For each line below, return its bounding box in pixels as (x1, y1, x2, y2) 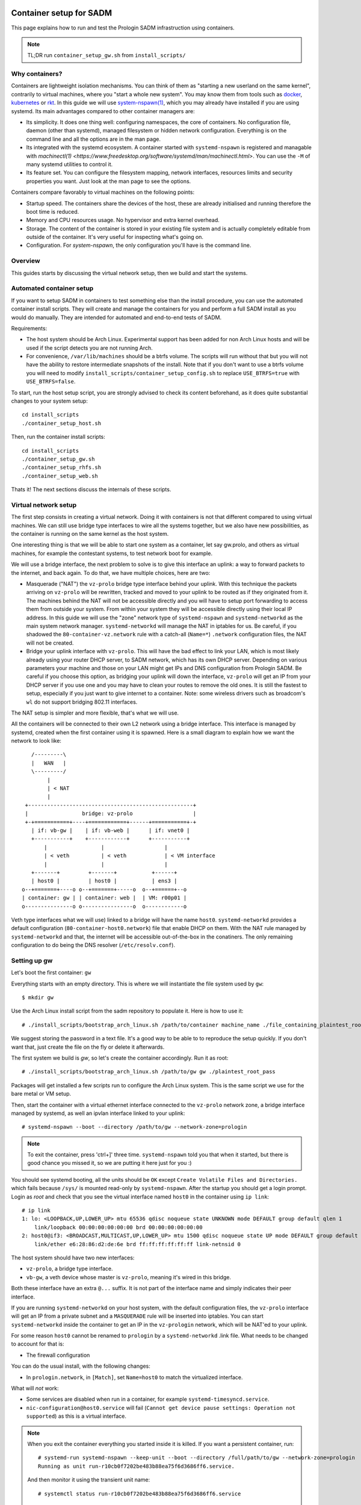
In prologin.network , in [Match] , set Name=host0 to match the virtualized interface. (26, 1373, 243, 1381)
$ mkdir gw (22, 994, 54, 1001)
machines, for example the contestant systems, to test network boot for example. (11, 550, 213, 557)
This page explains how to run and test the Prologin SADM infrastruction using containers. (11, 24, 235, 31)
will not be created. (26, 639, 74, 647)
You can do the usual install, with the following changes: (11, 1362, 150, 1370)
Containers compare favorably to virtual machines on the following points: (11, 188, 195, 196)
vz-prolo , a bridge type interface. (26, 1265, 114, 1273)
